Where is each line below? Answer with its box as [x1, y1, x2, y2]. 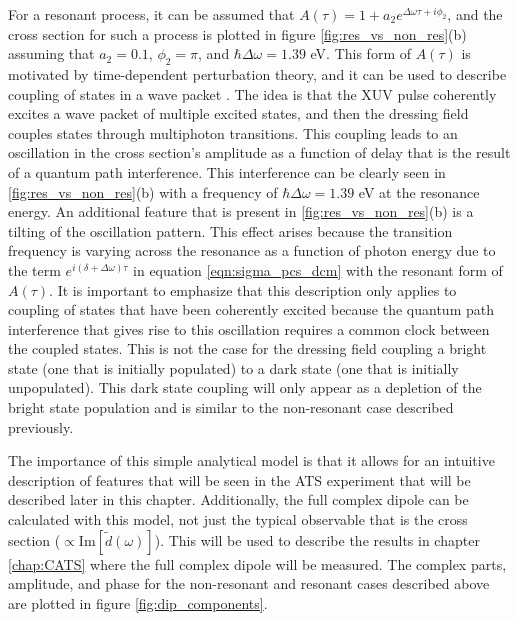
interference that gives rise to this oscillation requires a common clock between [8, 318, 490, 339]
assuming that [8, 43, 95, 64]
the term [8, 259, 61, 280]
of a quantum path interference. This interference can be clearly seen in [8, 161, 446, 182]
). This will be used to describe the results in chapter [154, 529, 480, 550]
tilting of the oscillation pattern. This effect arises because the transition [8, 220, 453, 241]
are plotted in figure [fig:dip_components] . [8, 592, 268, 613]
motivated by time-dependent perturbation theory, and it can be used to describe [8, 63, 507, 84]
